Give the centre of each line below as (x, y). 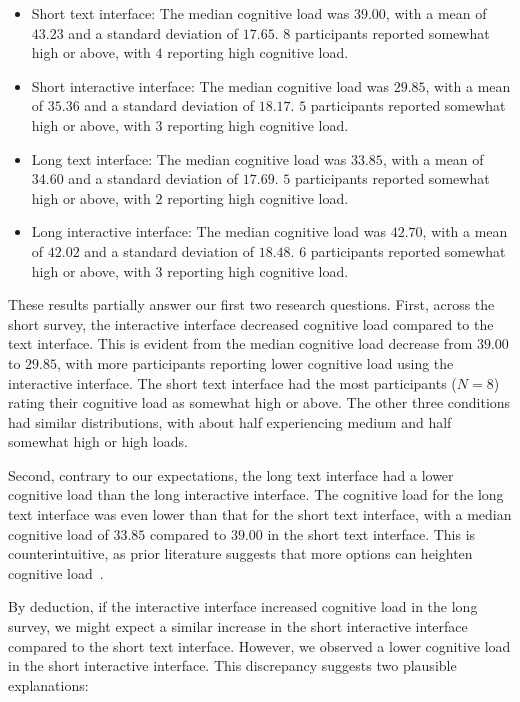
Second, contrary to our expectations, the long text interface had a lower (231, 474)
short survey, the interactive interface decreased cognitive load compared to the (251, 323)
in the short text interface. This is (371, 533)
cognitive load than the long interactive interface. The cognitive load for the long (256, 494)
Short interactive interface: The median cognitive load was (210, 85)
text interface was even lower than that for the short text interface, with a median (260, 514)
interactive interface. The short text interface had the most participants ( (232, 382)
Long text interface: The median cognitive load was (189, 158)
